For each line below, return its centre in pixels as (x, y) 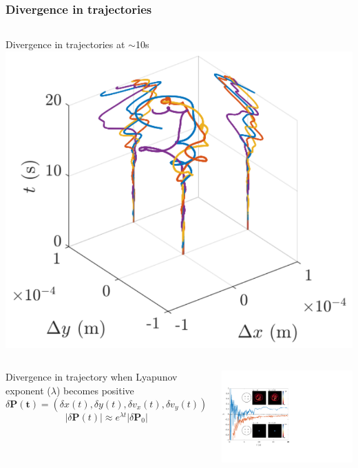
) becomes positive (95, 390)
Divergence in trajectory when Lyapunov (92, 377)
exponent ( (28, 390)
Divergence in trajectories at (65, 44)
